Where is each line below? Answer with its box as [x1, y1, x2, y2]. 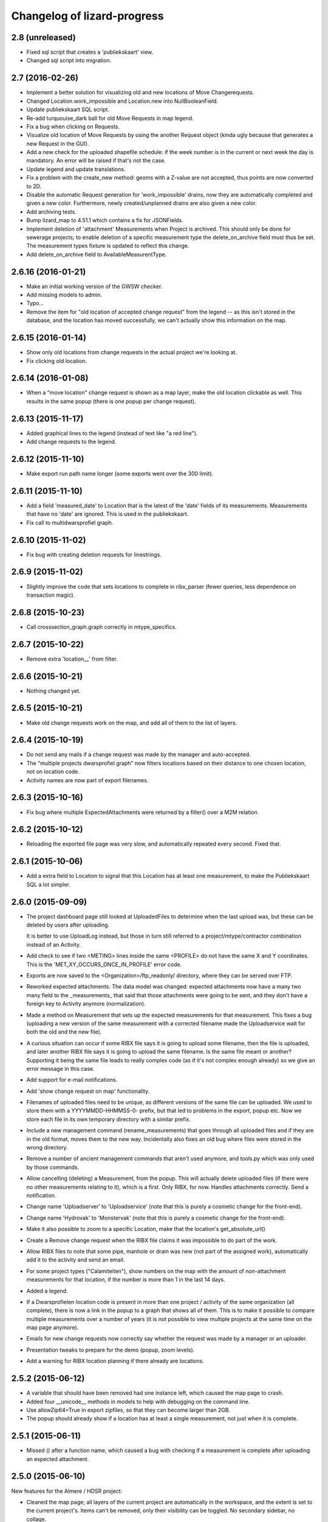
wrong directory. [26, 1144, 68, 1151]
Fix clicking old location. [26, 357, 87, 365]
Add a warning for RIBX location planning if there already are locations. [26, 1358, 204, 1365]
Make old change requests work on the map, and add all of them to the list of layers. [26, 719, 237, 726]
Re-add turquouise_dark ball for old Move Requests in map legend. [26, 114, 194, 122]
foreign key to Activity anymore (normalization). [26, 1000, 146, 1008]
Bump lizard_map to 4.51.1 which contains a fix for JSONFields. [26, 217, 183, 224]
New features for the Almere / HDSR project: [11, 1487, 123, 1495]
